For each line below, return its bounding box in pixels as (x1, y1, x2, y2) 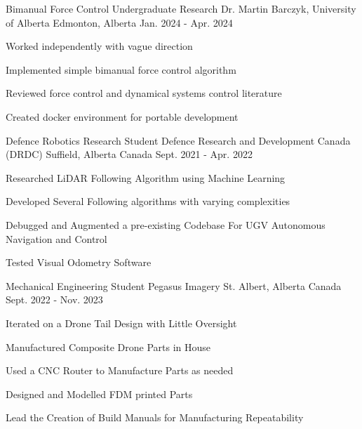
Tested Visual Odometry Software (6, 255, 152, 270)
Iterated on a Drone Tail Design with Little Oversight (6, 315, 237, 330)
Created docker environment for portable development (6, 109, 239, 124)
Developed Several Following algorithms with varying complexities (6, 194, 290, 209)
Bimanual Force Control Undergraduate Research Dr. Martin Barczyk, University (6, 1, 356, 15)
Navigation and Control (6, 231, 107, 246)
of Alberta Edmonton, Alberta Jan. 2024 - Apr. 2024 (6, 15, 233, 29)
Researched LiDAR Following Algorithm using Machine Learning (6, 170, 286, 185)
